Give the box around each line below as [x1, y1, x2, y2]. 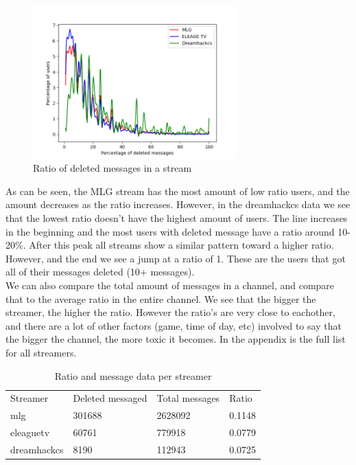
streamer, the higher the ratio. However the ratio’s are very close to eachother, [5, 305, 335, 319]
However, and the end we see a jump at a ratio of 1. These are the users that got [5, 251, 346, 265]
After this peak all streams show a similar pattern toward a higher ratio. [29, 238, 334, 252]
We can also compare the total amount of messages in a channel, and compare [5, 277, 335, 292]
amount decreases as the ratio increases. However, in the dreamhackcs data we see [5, 197, 351, 212]
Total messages [156, 391, 220, 405]
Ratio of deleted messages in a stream [33, 161, 192, 175]
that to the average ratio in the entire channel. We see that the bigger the [5, 291, 316, 306]
